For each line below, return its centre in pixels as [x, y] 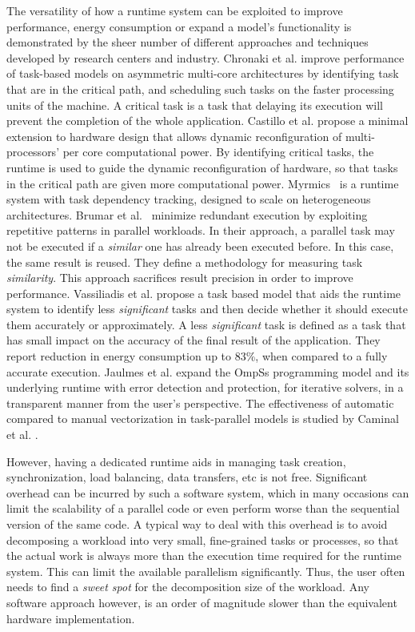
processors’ [33, 152]
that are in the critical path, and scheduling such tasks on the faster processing [200, 89]
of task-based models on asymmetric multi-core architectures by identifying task [203, 73]
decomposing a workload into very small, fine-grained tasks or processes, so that [203, 539]
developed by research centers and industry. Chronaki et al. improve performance [206, 57]
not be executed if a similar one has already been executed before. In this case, [200, 246]
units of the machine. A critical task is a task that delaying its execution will [195, 105]
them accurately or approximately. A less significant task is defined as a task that [206, 324]
